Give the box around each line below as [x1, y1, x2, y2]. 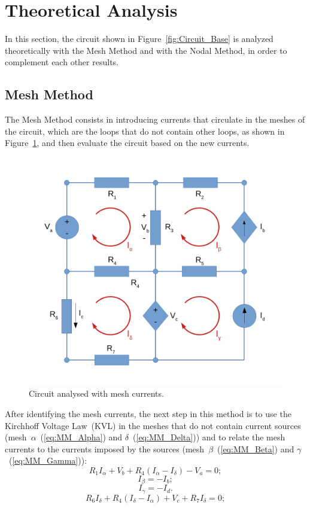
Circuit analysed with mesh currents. [29, 387, 164, 400]
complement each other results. [5, 56, 118, 68]
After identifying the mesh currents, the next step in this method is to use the [5, 407, 291, 420]
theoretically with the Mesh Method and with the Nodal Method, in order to [5, 44, 287, 56]
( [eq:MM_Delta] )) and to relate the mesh [133, 431, 285, 443]
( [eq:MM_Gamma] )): [8, 454, 87, 467]
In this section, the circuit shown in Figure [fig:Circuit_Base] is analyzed [5, 32, 273, 45]
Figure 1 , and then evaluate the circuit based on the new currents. [5, 136, 250, 149]
